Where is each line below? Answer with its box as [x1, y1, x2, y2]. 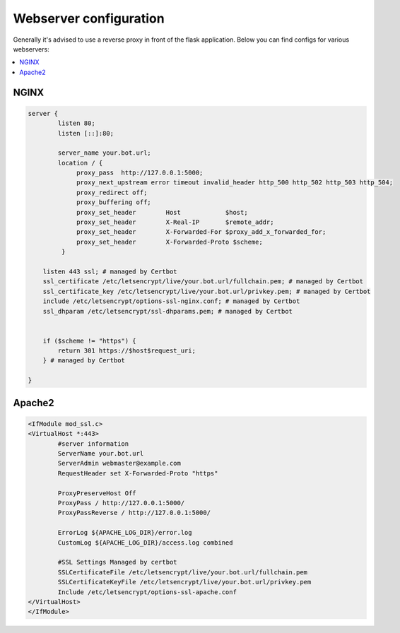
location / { [57, 159, 103, 167]
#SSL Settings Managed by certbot [57, 558, 177, 567]
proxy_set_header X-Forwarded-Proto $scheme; [76, 237, 263, 246]
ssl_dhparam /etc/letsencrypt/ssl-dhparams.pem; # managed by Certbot [42, 307, 293, 315]
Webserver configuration [13, 11, 165, 26]
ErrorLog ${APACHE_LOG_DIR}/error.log [57, 528, 192, 537]
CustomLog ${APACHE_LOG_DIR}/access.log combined [57, 538, 233, 547]
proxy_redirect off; [76, 188, 148, 196]
